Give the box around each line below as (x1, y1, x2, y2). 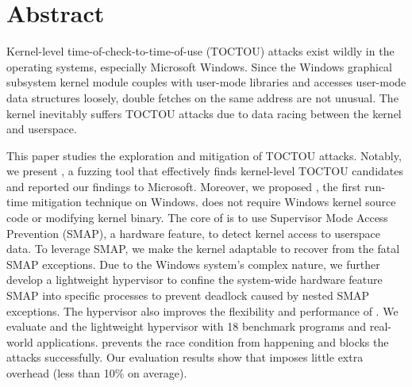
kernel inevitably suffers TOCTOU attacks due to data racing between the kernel (6, 105, 402, 121)
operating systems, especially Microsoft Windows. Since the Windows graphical (6, 58, 392, 75)
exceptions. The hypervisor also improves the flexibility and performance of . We (6, 302, 399, 319)
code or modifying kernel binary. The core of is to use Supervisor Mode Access (6, 209, 388, 226)
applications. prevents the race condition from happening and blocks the (37, 333, 389, 350)
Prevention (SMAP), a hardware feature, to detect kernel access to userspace (6, 224, 381, 241)
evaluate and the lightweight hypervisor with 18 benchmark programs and (6, 318, 367, 335)
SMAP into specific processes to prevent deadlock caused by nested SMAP (6, 287, 370, 304)
